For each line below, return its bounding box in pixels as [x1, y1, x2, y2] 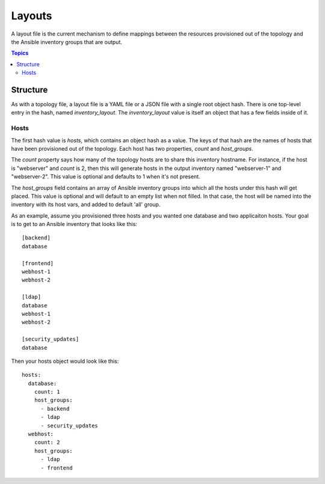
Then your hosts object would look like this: [11, 357, 119, 365]
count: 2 [34, 439, 60, 446]
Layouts [11, 9, 52, 22]
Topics [11, 49, 29, 57]
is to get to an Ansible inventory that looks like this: [11, 221, 138, 228]
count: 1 [34, 389, 60, 395]
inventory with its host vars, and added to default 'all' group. [11, 201, 161, 208]
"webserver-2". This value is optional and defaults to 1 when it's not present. [11, 173, 201, 180]
